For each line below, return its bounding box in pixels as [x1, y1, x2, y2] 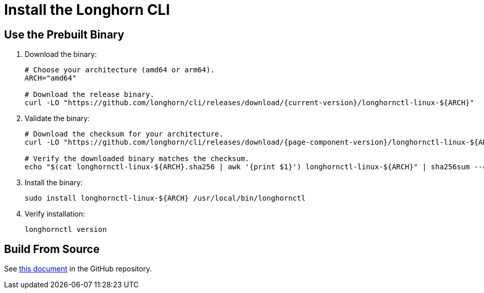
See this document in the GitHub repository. [4, 264, 152, 274]
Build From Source [4, 242, 100, 256]
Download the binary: [25, 50, 97, 59]
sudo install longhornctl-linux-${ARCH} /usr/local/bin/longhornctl [25, 194, 306, 203]
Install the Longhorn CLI [4, 1, 170, 18]
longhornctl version [25, 225, 107, 234]
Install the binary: [25, 178, 83, 187]
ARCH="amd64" [25, 74, 77, 83]
